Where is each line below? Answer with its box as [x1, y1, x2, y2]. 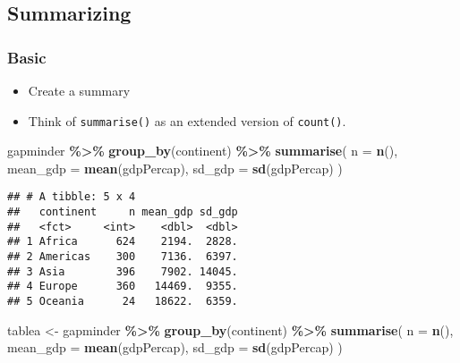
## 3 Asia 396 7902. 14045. [7, 265, 238, 278]
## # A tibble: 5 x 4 [7, 190, 136, 204]
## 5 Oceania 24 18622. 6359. [7, 295, 238, 308]
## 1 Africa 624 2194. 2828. [7, 235, 238, 249]
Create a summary [28, 81, 131, 99]
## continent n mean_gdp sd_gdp [7, 206, 238, 219]
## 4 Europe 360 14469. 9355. [7, 280, 238, 293]
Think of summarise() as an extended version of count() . [28, 111, 346, 130]
